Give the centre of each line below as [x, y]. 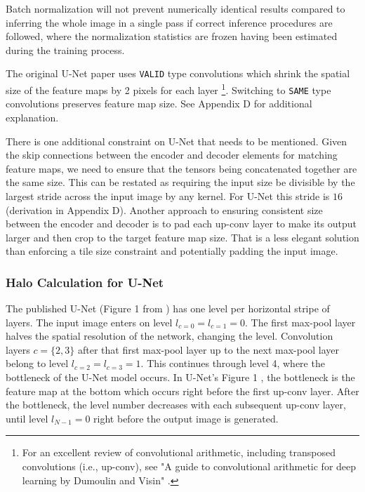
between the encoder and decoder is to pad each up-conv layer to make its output [181, 224]
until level [27, 418]
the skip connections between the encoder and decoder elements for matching [172, 155]
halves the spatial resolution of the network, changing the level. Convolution [170, 336]
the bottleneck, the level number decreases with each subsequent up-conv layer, [176, 405]
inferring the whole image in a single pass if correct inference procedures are [169, 22]
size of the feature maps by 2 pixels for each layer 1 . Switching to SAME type [168, 89]
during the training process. [65, 49]
